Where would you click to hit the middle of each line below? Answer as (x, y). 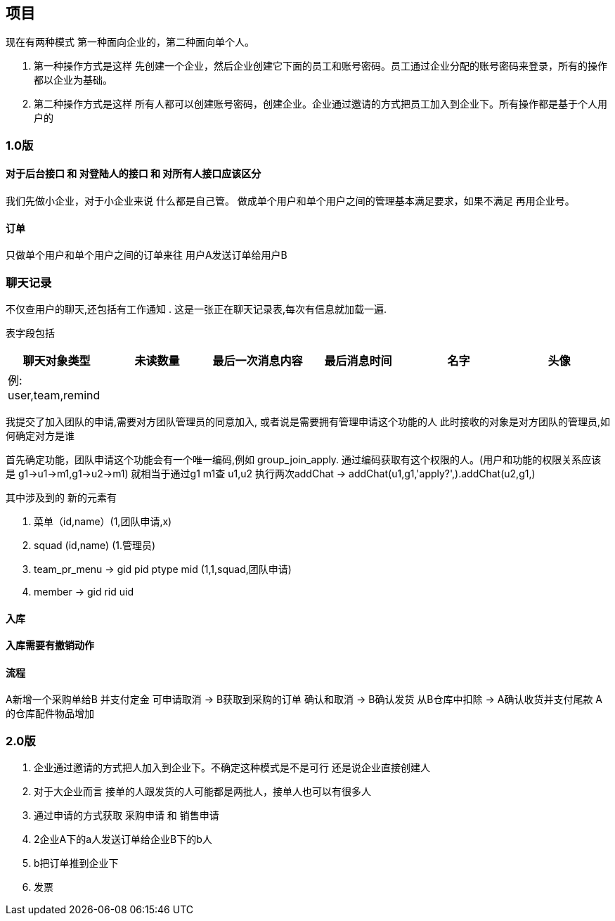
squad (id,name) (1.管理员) (95, 545)
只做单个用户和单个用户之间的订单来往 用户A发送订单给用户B (147, 255)
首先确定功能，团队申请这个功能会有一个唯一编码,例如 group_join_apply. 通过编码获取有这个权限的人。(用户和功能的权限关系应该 (304, 459)
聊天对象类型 (57, 360)
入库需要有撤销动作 (50, 645)
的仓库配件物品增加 (50, 714)
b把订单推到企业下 (76, 863)
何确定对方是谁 (40, 435)
